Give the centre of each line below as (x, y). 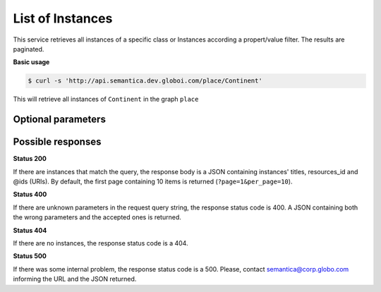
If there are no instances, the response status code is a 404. (101, 243)
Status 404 (30, 230)
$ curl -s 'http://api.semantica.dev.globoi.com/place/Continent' (145, 81)
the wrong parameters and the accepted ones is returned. (97, 217)
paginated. (29, 49)
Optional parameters (59, 120)
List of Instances (63, 18)
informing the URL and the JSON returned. (75, 279)
